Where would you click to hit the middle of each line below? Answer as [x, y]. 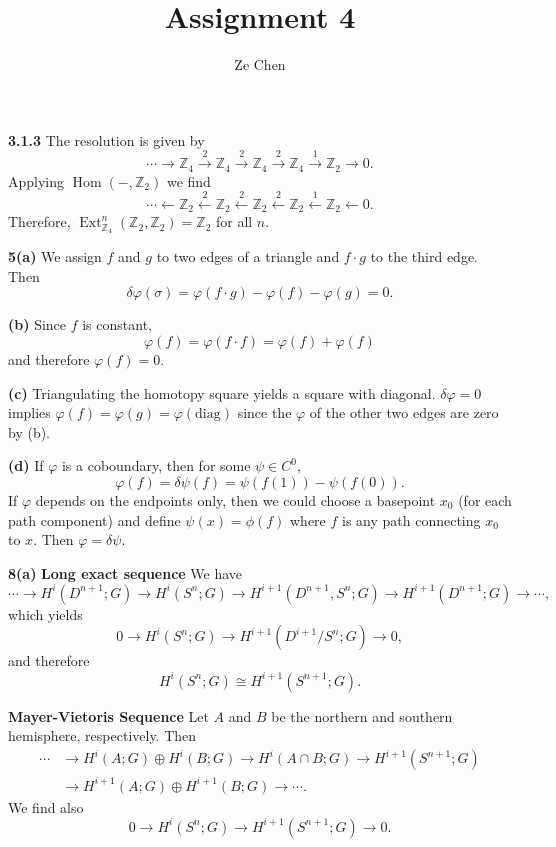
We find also [46, 806]
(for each [485, 500]
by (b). [29, 431]
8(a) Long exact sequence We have [125, 572]
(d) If [26, 465]
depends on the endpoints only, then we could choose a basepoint [235, 500]
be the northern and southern [362, 715]
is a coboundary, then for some [156, 465]
